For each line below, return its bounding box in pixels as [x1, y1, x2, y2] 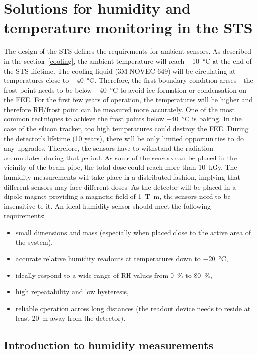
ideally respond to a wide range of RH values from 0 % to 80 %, [15, 270, 212, 280]
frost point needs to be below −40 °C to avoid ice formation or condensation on [4, 84, 247, 95]
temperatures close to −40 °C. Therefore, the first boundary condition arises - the [4, 75, 253, 85]
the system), [15, 237, 53, 247]
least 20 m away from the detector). [15, 313, 126, 323]
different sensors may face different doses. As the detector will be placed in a [4, 181, 236, 192]
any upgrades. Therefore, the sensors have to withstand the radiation [4, 143, 213, 153]
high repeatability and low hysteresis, [15, 286, 129, 297]
